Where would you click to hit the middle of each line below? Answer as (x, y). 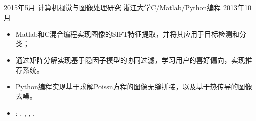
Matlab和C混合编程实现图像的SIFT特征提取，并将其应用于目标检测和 (127, 34)
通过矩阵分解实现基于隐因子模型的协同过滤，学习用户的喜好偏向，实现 (130, 60)
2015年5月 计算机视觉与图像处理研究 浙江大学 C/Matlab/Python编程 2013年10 (128, 7)
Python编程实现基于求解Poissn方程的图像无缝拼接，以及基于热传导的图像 (134, 86)
